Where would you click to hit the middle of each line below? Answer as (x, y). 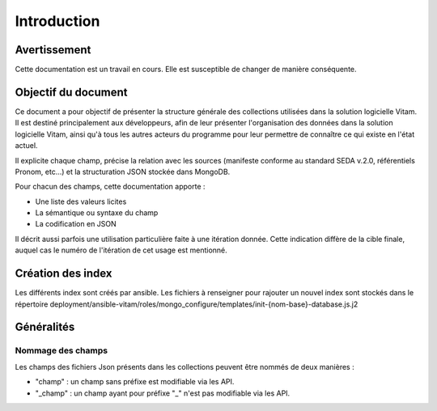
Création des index (64, 274)
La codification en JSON (76, 224)
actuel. (26, 146)
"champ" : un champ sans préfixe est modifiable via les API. (135, 382)
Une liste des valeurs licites (81, 201)
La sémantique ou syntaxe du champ (97, 213)
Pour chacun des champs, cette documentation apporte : (110, 187)
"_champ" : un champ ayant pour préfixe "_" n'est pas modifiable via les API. (163, 393)
